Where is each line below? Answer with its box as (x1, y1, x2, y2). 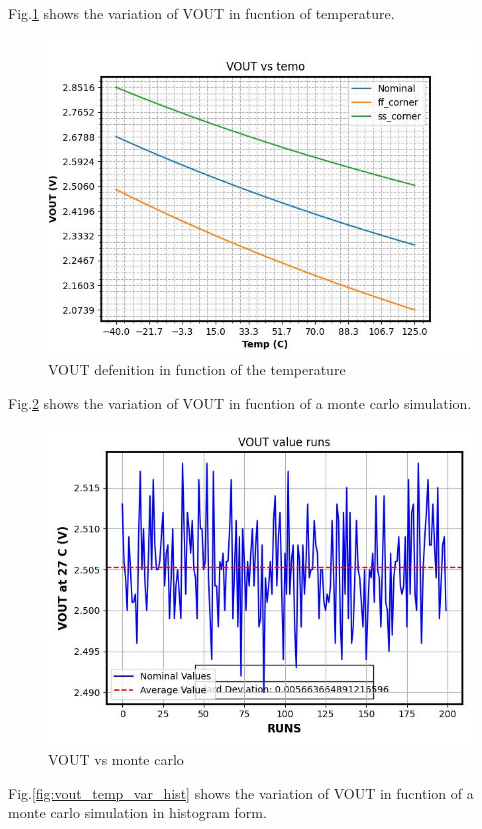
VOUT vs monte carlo (48, 748, 184, 769)
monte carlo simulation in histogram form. (8, 802, 267, 823)
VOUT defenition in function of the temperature (48, 359, 346, 380)
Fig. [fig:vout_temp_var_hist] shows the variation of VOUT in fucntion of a (8, 782, 474, 803)
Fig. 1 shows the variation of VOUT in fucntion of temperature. (8, 3, 395, 23)
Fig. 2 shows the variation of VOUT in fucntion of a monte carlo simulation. (8, 392, 472, 413)
